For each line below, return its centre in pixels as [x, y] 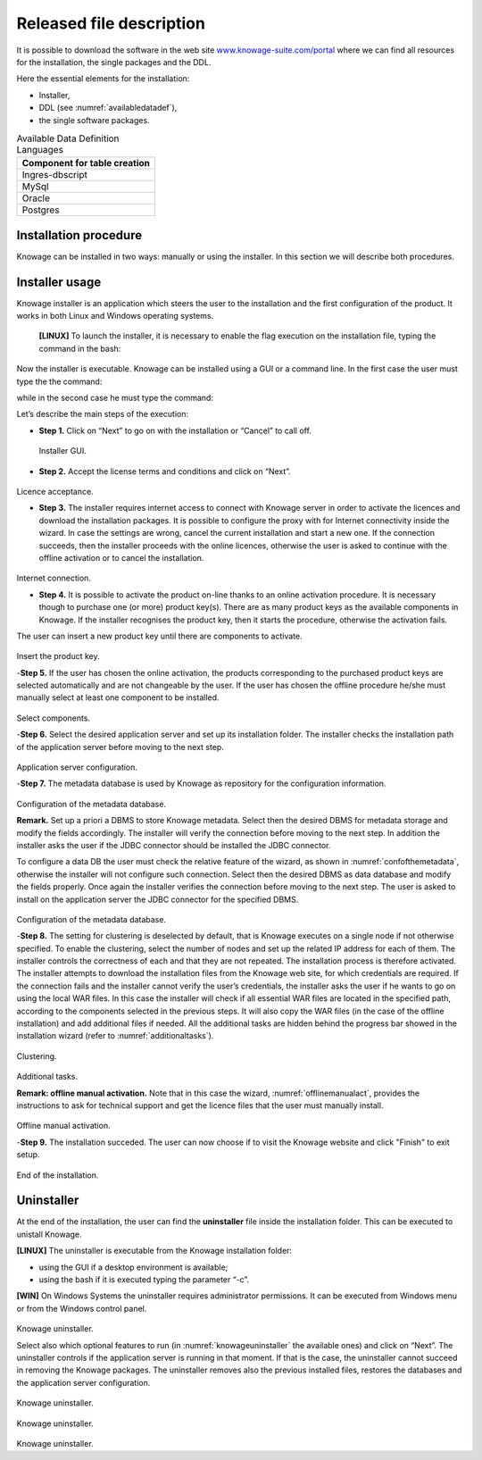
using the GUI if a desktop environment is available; [133, 1267]
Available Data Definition [68, 138]
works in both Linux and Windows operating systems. [115, 316]
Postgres [41, 210]
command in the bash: [80, 348]
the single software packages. [95, 120]
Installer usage [59, 282]
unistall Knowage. [49, 1234]
